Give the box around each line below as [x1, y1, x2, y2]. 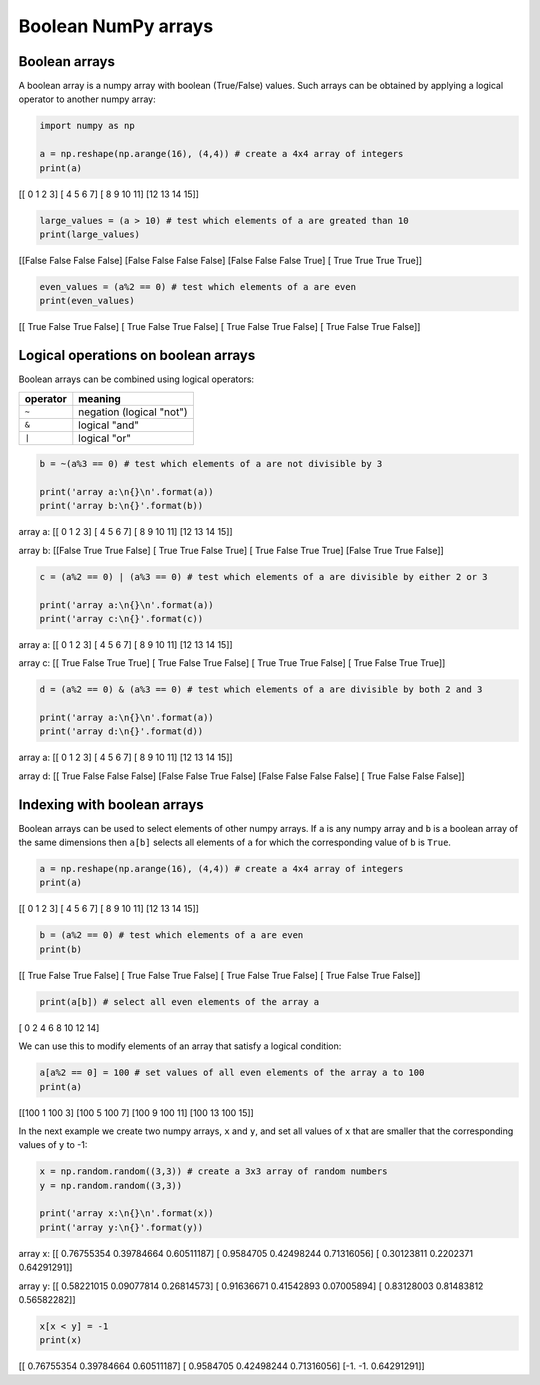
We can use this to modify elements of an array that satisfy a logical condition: [18, 1040, 342, 1052]
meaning [78, 391, 122, 405]
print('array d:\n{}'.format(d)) [39, 726, 204, 737]
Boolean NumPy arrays [18, 15, 214, 37]
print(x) [39, 1335, 83, 1346]
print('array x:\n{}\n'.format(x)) [39, 1208, 214, 1219]
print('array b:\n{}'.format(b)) [39, 500, 204, 512]
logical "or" [78, 431, 132, 445]
